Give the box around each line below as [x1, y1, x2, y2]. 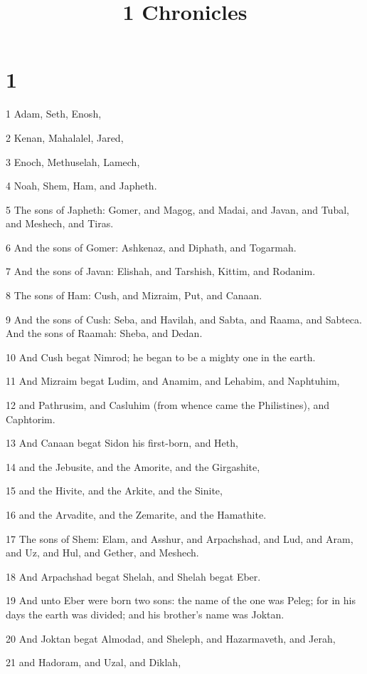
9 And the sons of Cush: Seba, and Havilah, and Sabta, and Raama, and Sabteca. [6, 311, 362, 326]
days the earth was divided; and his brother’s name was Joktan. [6, 606, 284, 621]
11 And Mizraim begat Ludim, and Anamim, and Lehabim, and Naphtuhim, [6, 373, 340, 388]
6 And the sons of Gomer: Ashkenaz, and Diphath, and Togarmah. [6, 239, 297, 254]
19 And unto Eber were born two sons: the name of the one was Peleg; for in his [6, 593, 356, 608]
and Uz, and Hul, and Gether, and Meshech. [6, 545, 199, 560]
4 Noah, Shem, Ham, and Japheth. [6, 178, 157, 193]
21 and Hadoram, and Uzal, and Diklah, [6, 655, 181, 670]
